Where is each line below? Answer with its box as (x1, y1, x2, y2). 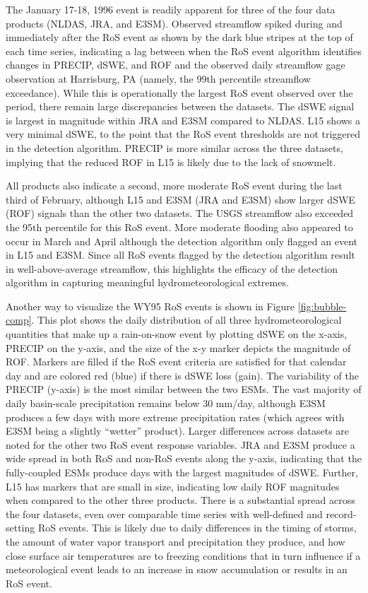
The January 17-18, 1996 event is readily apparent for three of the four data (6, 2, 336, 16)
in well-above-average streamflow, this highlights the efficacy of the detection (6, 261, 338, 276)
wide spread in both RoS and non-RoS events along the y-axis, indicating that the (6, 451, 362, 466)
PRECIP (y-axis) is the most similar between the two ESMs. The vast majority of (6, 382, 362, 397)
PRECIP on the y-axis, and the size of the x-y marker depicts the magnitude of (6, 340, 351, 355)
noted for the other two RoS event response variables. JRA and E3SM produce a (6, 437, 355, 452)
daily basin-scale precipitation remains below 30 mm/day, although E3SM (6, 396, 326, 411)
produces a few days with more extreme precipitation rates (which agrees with (6, 409, 345, 424)
